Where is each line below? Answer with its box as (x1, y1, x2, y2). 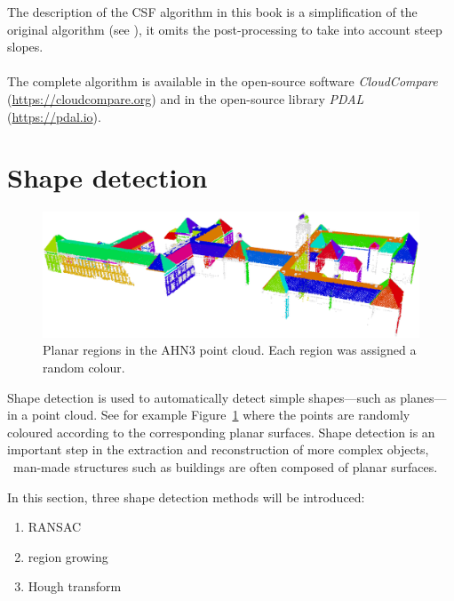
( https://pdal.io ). (7, 107, 101, 125)
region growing (28, 547, 108, 565)
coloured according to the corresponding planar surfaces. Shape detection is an (7, 422, 435, 441)
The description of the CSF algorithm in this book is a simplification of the (7, 3, 418, 20)
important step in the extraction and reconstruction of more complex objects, (7, 440, 429, 459)
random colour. (43, 358, 125, 377)
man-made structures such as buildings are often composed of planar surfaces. (12, 458, 438, 477)
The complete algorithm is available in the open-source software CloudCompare (7, 72, 438, 91)
